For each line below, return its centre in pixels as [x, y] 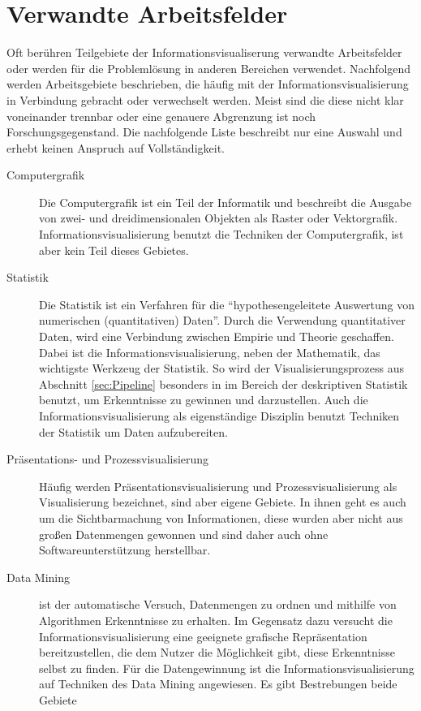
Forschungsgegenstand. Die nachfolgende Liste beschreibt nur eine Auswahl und [204, 132]
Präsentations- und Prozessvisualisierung [108, 459]
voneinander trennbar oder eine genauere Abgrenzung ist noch [161, 116]
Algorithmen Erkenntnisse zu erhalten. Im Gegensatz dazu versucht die [216, 620]
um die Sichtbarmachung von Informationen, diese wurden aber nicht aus [221, 517]
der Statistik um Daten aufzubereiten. [133, 431]
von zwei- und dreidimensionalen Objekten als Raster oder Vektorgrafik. [219, 218]
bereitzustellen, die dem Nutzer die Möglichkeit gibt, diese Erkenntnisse [217, 652]
